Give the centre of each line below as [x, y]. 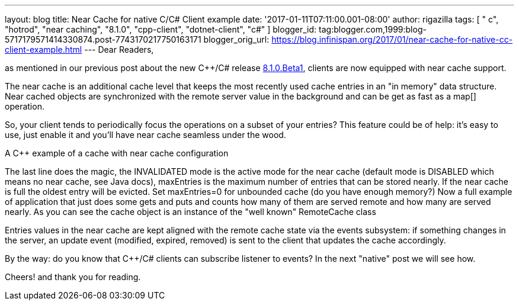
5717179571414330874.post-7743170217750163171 [103, 39]
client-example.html [44, 49]
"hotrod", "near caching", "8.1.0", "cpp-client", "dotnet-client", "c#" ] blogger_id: [161, 29]
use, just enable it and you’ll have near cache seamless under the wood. [145, 135]
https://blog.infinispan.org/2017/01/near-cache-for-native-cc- [392, 39]
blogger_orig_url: [236, 39]
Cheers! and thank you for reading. [73, 277]
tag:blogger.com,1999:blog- [373, 29]
